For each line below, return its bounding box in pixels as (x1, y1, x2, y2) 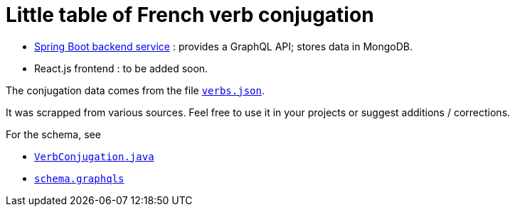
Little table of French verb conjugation (6, 3, 374, 27)
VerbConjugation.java (34, 150, 154, 162)
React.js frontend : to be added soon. (34, 62, 208, 74)
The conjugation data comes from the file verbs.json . (6, 84, 265, 96)
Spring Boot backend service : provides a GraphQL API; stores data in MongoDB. (34, 40, 413, 52)
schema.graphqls (34, 172, 124, 184)
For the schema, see (6, 128, 101, 140)
